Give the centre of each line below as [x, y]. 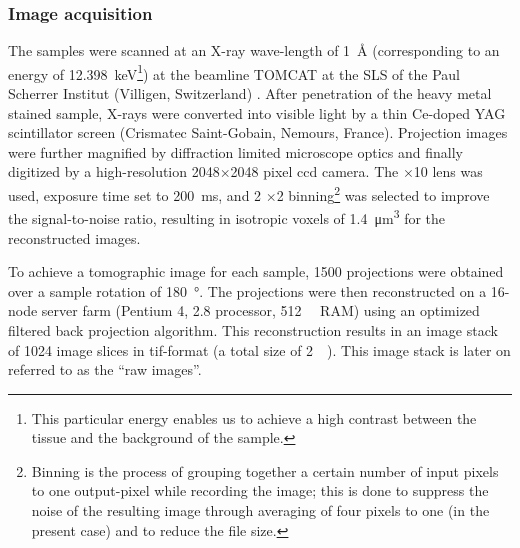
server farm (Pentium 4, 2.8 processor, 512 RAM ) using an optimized [260, 310]
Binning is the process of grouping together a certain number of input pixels [265, 470]
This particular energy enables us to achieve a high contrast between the [254, 417]
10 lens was [448, 171]
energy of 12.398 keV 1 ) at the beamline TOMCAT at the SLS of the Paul [234, 72]
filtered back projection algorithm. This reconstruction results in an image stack [253, 329]
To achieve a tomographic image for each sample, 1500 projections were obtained [256, 271]
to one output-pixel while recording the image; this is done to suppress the [260, 490]
